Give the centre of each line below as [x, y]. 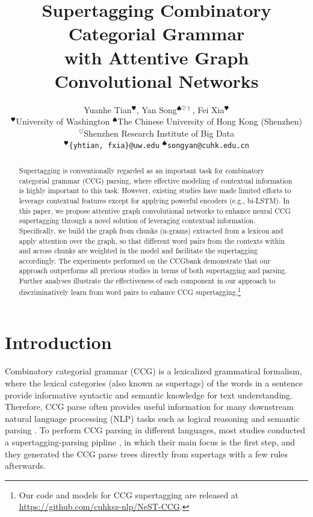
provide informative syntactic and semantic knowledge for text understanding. [149, 395]
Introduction [58, 342]
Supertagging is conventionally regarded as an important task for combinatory [142, 170]
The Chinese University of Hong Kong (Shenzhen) [210, 121]
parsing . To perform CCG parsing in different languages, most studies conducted [155, 430]
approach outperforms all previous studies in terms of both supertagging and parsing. [153, 271]
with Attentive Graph [156, 57]
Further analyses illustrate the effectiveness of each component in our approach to [147, 281]
